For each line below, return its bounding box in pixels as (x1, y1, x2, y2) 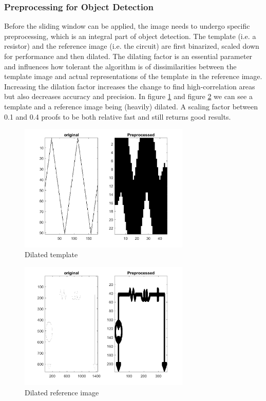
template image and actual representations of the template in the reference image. (4, 71, 262, 82)
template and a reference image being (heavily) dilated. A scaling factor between (4, 101, 258, 111)
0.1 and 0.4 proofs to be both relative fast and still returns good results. (4, 111, 231, 122)
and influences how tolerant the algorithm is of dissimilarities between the (4, 61, 237, 71)
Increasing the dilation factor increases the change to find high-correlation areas (4, 81, 255, 91)
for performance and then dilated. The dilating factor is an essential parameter (4, 51, 253, 61)
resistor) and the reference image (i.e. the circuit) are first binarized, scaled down (4, 41, 259, 51)
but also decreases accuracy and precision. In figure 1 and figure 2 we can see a (4, 91, 253, 102)
